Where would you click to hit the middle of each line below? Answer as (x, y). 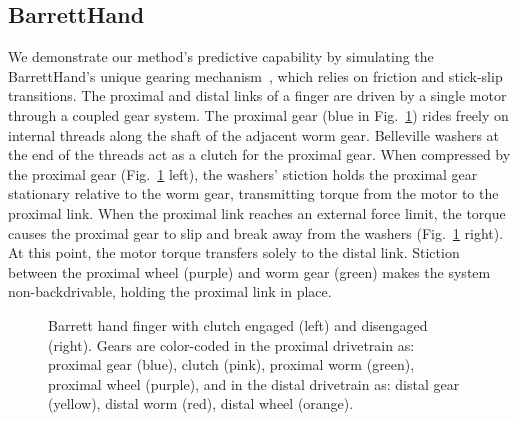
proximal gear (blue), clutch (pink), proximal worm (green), (231, 364)
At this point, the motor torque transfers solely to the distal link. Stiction (234, 252)
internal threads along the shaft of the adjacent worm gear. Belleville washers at (254, 134)
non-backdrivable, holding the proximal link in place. (170, 291)
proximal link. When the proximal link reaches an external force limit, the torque (257, 212)
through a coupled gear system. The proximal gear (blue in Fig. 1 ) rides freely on (258, 114)
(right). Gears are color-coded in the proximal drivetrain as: (231, 344)
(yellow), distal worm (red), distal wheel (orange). (201, 403)
